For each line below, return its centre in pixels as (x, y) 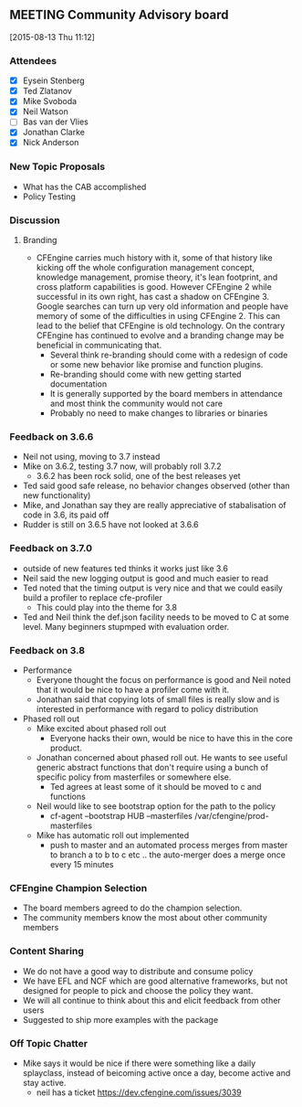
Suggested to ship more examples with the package (120, 1019)
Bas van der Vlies (55, 122)
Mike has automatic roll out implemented (113, 836)
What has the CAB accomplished (84, 186)
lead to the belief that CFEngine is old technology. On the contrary (161, 326)
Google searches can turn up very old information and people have (162, 306)
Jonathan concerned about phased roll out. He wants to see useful (162, 758)
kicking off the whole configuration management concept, (146, 268)
